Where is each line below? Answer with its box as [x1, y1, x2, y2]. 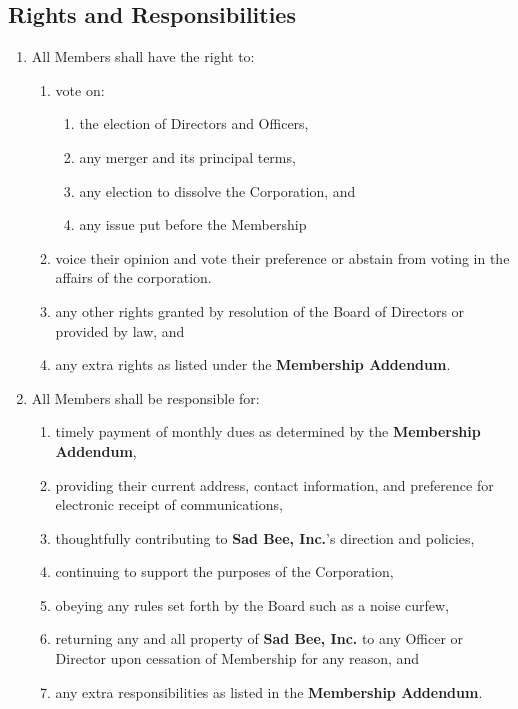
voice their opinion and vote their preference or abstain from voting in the [55, 247, 510, 268]
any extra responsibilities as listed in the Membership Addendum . [55, 681, 483, 702]
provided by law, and [55, 320, 185, 341]
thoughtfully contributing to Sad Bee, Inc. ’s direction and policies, [55, 527, 475, 548]
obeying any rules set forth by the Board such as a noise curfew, [55, 594, 450, 615]
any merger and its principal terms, [79, 146, 296, 167]
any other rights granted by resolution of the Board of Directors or [55, 300, 465, 321]
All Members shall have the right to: [31, 46, 255, 67]
